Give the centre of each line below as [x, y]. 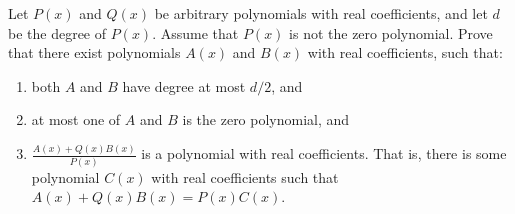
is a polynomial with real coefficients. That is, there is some [324, 153]
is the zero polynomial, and [266, 119]
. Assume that [195, 32]
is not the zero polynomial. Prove [391, 32]
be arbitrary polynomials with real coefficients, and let [321, 13]
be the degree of [57, 32]
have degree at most [184, 85]
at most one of [76, 119]
